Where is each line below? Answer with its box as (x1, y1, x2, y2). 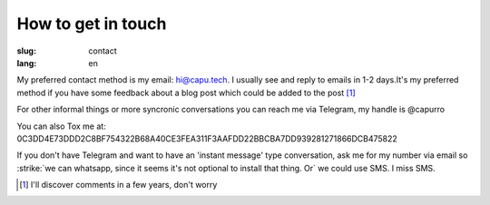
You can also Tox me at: (16, 121, 106, 132)
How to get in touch (16, 14, 167, 34)
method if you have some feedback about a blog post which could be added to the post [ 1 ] (16, 87, 356, 98)
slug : (16, 45, 36, 56)
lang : (16, 57, 37, 68)
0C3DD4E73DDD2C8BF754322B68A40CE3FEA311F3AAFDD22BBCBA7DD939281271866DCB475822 (16, 132, 398, 144)
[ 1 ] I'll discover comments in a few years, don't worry (19, 180, 218, 190)
